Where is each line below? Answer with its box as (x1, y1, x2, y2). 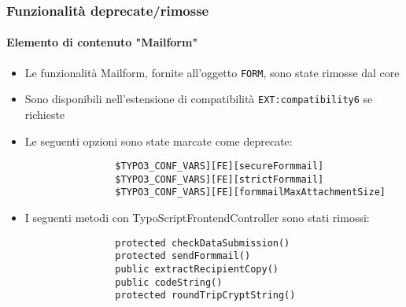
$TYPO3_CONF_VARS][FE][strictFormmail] (115, 173, 324, 185)
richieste (24, 105, 65, 122)
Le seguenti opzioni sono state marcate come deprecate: (24, 132, 293, 149)
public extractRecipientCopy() (115, 264, 279, 276)
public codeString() (115, 276, 223, 288)
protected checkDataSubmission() (115, 237, 290, 249)
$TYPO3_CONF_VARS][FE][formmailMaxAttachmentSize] (115, 187, 386, 198)
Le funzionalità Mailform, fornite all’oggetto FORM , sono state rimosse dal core (24, 64, 400, 80)
